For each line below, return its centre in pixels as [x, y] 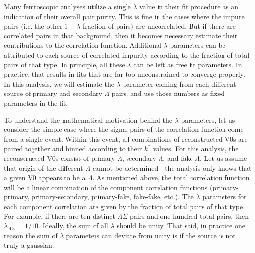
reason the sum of [31, 235]
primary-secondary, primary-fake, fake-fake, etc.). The [113, 197]
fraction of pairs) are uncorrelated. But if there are [159, 26]
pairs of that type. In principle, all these [64, 64]
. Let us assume [223, 158]
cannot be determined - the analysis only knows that [172, 168]
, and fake [178, 158]
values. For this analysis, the [196, 148]
